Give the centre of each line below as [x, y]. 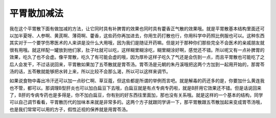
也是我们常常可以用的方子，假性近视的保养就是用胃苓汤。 [70, 109]
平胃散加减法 [37, 13]
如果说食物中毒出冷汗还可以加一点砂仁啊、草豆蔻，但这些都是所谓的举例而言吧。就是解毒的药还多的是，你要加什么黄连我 [137, 81]
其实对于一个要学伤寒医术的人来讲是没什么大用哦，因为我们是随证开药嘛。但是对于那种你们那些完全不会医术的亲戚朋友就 [137, 43]
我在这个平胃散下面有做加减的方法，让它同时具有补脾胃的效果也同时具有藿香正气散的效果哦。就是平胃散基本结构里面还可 [137, 29]
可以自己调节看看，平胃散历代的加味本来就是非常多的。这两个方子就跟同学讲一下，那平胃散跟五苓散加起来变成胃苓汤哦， [137, 102]
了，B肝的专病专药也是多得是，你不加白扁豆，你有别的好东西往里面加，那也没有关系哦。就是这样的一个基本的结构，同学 [136, 95]
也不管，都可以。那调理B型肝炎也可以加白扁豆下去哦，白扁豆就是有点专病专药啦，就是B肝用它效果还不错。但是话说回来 [135, 88]
